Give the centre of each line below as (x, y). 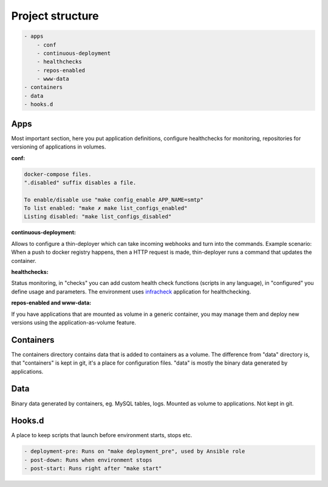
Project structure (55, 16)
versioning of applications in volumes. (59, 147)
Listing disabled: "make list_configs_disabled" (98, 217)
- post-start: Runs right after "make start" (93, 468)
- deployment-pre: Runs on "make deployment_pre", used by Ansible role (135, 451)
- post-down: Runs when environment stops (88, 460)
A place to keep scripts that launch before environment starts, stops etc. (102, 435)
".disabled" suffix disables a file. (80, 182)
